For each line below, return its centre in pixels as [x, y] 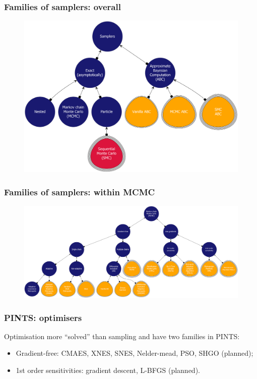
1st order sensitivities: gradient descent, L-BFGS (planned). [108, 370]
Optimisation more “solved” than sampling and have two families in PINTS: [122, 336]
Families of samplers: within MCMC [80, 192]
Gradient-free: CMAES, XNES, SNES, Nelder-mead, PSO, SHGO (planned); [135, 353]
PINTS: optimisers [43, 317]
